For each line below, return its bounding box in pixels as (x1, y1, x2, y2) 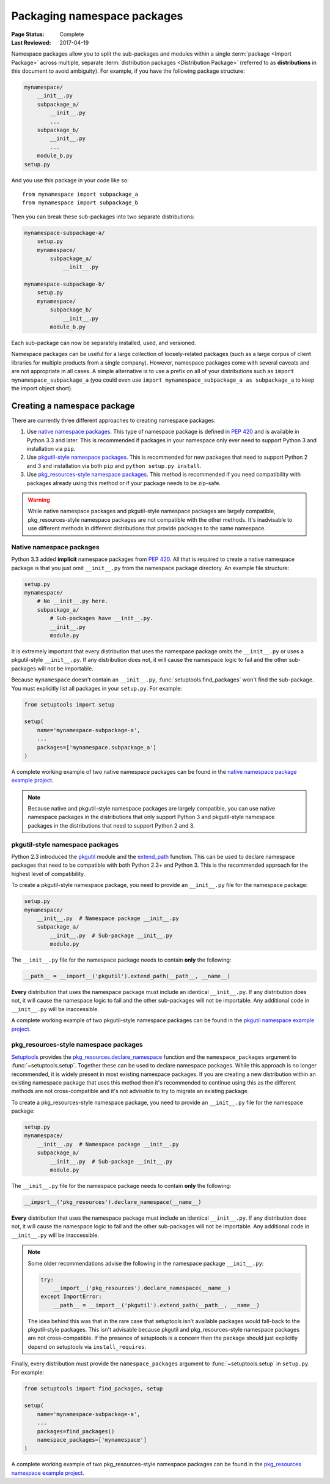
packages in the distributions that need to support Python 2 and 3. (28, 822, 195, 829)
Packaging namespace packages (11, 9, 183, 23)
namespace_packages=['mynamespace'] (37, 1436, 147, 1443)
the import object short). (11, 384, 73, 391)
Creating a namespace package (11, 401, 135, 411)
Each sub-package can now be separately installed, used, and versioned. (11, 339, 197, 347)
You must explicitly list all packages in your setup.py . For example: (11, 684, 183, 692)
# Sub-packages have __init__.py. (50, 615, 153, 622)
